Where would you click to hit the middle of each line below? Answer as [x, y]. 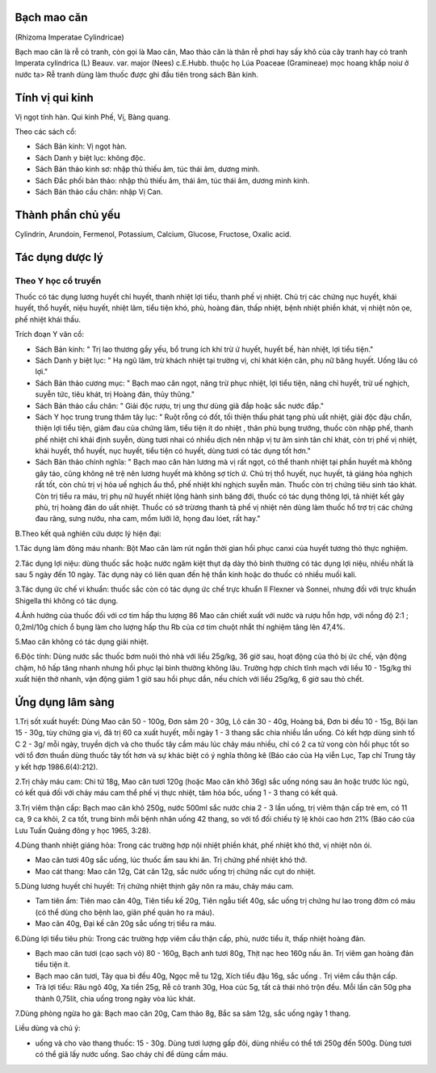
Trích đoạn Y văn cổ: [50, 335]
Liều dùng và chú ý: [48, 1028]
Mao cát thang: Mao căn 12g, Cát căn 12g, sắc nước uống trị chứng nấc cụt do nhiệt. [176, 871]
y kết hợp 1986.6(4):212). [57, 767]
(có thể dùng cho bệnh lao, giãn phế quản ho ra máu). [125, 912]
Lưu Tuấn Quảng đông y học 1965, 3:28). [83, 830]
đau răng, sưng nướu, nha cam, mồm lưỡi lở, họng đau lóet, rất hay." [148, 519]
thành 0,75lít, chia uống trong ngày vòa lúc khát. [115, 999]
